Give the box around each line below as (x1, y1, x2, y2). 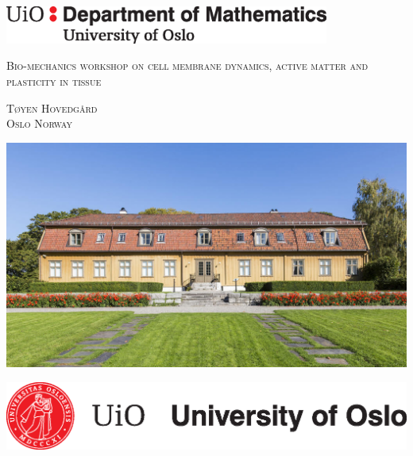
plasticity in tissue (6, 73, 102, 90)
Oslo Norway (6, 115, 73, 132)
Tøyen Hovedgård (6, 99, 98, 116)
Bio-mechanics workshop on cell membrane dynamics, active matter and (6, 57, 369, 74)
